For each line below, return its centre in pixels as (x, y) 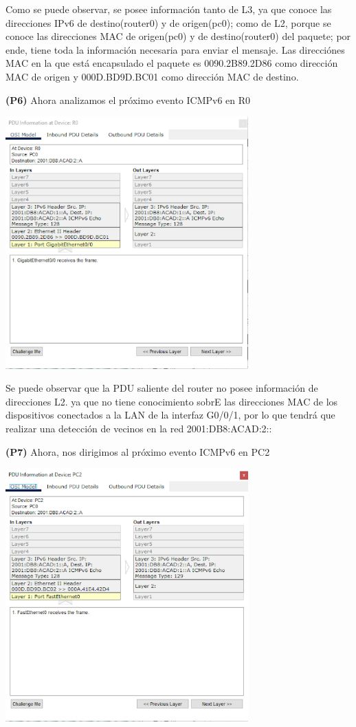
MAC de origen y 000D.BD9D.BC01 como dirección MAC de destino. (152, 76)
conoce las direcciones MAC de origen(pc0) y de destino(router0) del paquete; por (178, 36)
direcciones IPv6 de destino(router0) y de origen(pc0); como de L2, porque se (168, 22)
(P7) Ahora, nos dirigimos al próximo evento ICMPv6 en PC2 (138, 451)
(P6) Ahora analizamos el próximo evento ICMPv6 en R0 (128, 99)
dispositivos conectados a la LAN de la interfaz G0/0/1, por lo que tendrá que (170, 415)
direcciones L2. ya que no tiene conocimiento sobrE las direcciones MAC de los (172, 401)
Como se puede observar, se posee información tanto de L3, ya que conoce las (169, 9)
